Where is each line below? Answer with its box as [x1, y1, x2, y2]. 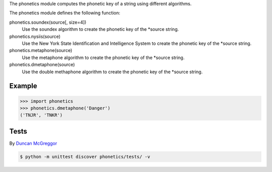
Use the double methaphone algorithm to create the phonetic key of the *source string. [22, 69, 203, 75]
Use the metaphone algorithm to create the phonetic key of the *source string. [22, 54, 185, 61]
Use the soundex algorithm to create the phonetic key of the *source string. [22, 26, 179, 32]
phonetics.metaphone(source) [9, 47, 73, 53]
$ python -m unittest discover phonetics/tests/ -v [20, 154, 151, 159]
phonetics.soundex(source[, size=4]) [9, 19, 87, 25]
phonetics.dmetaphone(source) [9, 62, 75, 68]
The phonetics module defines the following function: [9, 10, 120, 16]
